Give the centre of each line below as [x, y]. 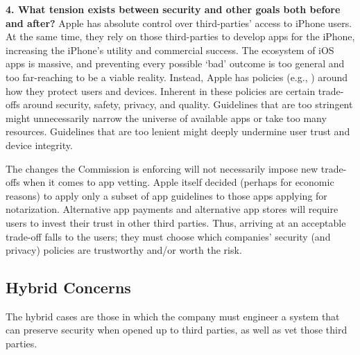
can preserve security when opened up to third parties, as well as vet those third [177, 330]
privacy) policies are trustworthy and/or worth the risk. [124, 250]
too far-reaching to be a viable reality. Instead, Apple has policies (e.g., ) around [177, 77]
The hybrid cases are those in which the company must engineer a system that [173, 316]
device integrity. [39, 145]
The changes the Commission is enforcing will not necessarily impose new [162, 168]
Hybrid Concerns [68, 287]
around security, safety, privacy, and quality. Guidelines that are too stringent [188, 104]
